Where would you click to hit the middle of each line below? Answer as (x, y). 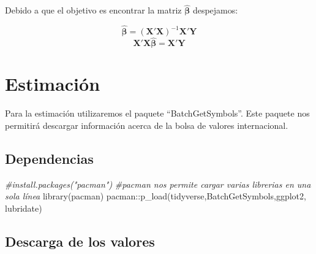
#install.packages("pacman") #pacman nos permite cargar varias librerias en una (158, 184)
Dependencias (49, 158)
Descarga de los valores (80, 241)
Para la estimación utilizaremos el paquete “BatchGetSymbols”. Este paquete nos (157, 113)
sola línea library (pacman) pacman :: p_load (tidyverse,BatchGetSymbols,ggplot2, (156, 196)
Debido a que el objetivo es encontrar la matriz (93, 10)
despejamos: (215, 10)
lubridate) (24, 208)
